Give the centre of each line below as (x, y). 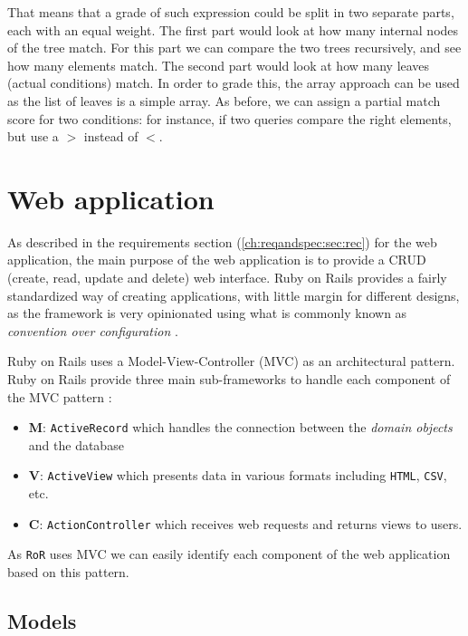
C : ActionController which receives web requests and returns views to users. (245, 523)
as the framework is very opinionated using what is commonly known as (207, 313)
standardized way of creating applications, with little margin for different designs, (234, 295)
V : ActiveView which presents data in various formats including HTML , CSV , (238, 475)
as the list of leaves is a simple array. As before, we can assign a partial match (224, 100)
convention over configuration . (93, 330)
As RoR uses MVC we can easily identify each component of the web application (229, 554)
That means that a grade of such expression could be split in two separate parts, (231, 12)
